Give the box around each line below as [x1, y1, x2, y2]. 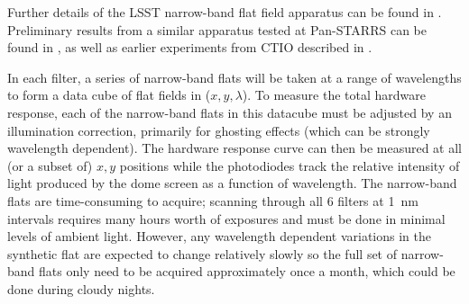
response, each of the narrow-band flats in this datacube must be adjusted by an [7, 103, 452, 121]
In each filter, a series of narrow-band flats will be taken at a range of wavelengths [7, 67, 462, 86]
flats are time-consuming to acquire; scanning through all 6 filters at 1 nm [7, 191, 418, 210]
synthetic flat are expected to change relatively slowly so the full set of [7, 244, 398, 263]
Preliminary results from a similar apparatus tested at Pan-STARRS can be [7, 20, 427, 39]
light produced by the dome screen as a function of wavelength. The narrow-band [7, 174, 457, 192]
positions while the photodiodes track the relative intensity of [119, 156, 460, 174]
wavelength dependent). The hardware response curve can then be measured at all [7, 139, 463, 157]
